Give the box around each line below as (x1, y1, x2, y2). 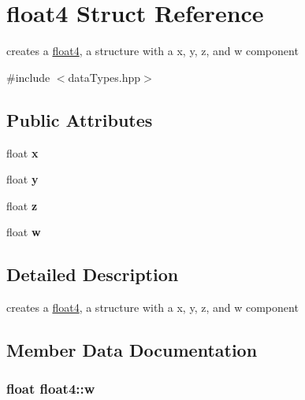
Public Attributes (6, 107, 153, 131)
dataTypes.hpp (68, 69, 141, 85)
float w (6, 224, 41, 240)
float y (6, 171, 39, 187)
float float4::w (6, 379, 95, 398)
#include (6, 69, 50, 85)
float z (6, 197, 38, 213)
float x (6, 144, 39, 161)
